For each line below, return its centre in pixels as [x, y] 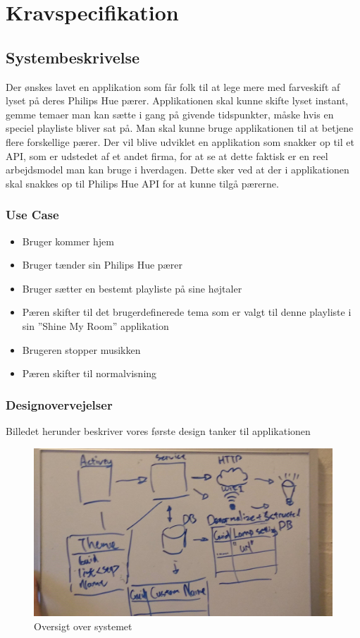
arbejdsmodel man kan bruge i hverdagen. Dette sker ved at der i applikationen [178, 170]
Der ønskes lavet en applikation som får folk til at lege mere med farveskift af [173, 86]
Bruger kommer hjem [68, 241]
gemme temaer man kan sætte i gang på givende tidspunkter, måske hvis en [170, 114]
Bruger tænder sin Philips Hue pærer [102, 265]
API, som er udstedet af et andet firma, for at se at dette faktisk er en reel [167, 155]
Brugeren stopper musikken [81, 349]
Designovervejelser [59, 404]
